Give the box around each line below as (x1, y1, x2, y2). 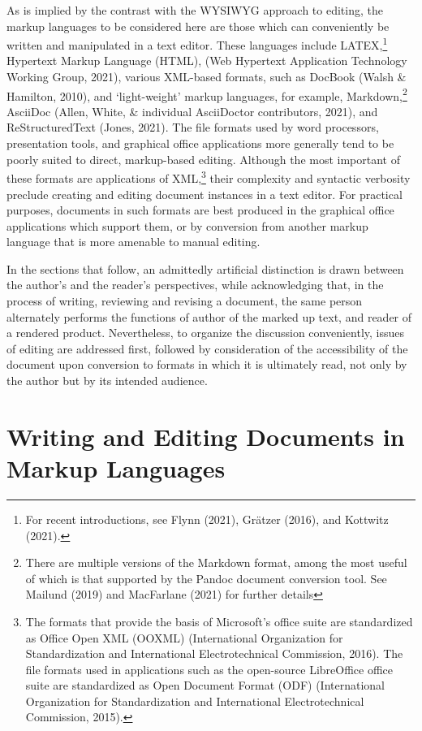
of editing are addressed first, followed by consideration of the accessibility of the (6, 340, 408, 357)
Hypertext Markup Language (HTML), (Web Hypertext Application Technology (6, 52, 407, 69)
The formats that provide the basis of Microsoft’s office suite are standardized (25, 612, 413, 629)
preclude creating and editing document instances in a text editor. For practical (6, 185, 403, 202)
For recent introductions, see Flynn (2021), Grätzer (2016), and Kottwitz (25, 510, 389, 527)
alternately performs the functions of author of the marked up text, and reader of (6, 308, 412, 325)
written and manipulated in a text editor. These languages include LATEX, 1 (6, 34, 388, 53)
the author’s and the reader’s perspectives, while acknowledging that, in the (6, 276, 384, 293)
